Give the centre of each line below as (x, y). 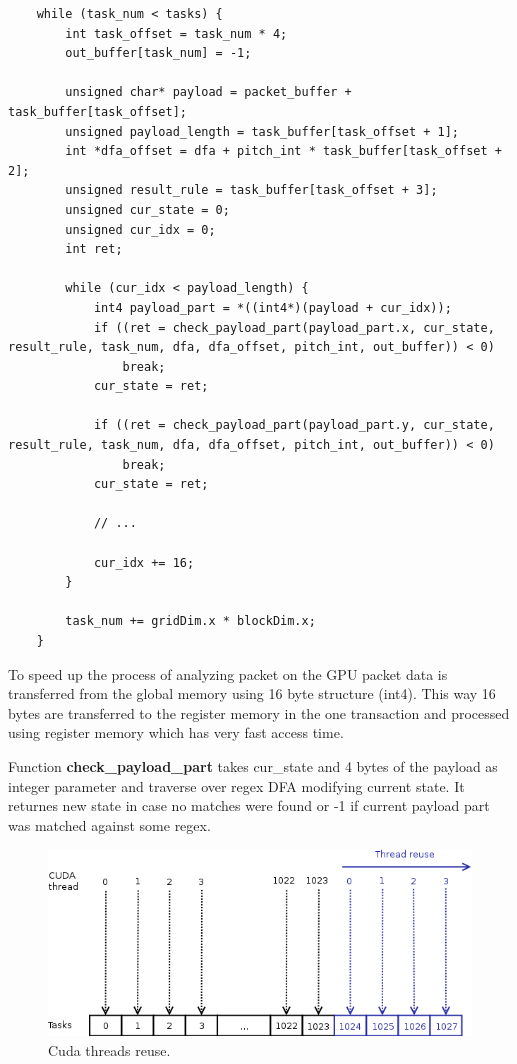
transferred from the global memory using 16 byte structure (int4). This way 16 (252, 693)
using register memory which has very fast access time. (176, 732)
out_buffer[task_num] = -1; (158, 53)
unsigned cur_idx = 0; (140, 229)
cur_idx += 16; (144, 562)
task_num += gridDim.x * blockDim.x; (190, 621)
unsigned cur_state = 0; (147, 209)
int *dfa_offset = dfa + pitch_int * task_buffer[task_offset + (283, 151)
